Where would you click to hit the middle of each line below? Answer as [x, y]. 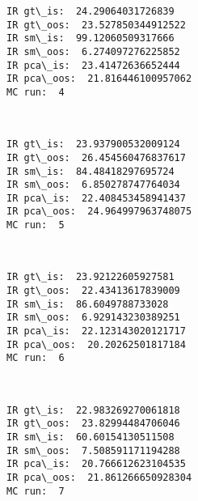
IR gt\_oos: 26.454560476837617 [96, 157]
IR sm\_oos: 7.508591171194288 [93, 450]
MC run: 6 [36, 358]
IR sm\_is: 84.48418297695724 [91, 171]
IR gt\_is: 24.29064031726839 [91, 11]
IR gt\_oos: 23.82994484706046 [93, 424]
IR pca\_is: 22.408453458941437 [96, 198]
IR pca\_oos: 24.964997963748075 [99, 212]
